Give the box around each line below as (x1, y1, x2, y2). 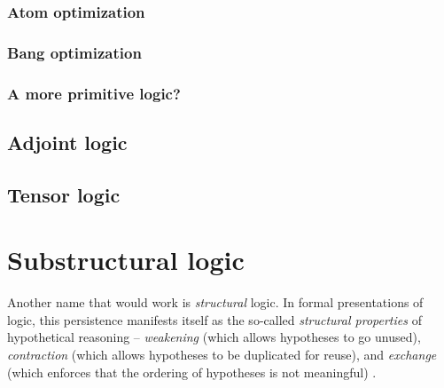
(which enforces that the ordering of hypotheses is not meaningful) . (7, 362, 377, 381)
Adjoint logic (7, 128, 128, 155)
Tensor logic (7, 180, 121, 208)
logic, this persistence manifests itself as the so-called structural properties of (7, 310, 422, 329)
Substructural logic (7, 242, 245, 278)
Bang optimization (7, 41, 142, 63)
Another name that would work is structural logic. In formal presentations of (7, 293, 424, 312)
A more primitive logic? (7, 82, 181, 104)
